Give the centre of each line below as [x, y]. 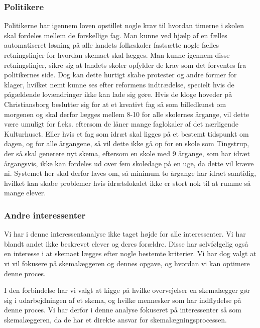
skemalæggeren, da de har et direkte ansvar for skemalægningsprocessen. [115, 319]
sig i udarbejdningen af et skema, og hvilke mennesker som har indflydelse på [123, 300]
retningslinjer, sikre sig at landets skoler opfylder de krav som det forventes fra [125, 65]
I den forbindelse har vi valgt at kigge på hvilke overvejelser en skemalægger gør [127, 290]
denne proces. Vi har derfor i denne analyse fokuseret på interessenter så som [123, 310]
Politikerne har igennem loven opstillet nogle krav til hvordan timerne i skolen [124, 25]
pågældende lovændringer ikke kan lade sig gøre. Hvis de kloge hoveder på [118, 94]
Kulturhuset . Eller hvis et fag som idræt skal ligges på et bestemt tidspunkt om [126, 133]
